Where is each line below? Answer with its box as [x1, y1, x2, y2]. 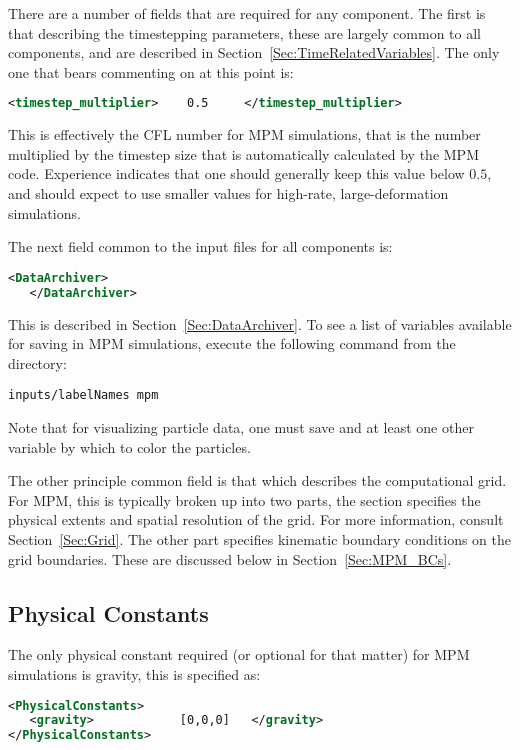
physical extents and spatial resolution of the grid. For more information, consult [8, 509, 504, 530]
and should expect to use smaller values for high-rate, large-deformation [8, 183, 449, 204]
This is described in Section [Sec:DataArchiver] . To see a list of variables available [8, 313, 512, 334]
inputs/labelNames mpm [8, 388, 159, 403]
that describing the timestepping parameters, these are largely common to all [8, 22, 481, 43]
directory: [8, 352, 67, 373]
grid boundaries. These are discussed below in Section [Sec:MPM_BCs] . [8, 548, 452, 569]
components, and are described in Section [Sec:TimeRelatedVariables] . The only [8, 42, 500, 63]
